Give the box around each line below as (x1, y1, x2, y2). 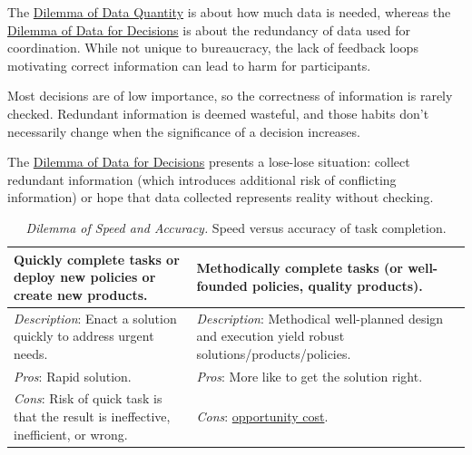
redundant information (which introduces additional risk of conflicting (7, 169, 397, 189)
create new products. (14, 285, 148, 304)
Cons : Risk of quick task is (14, 389, 162, 408)
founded (196, 276, 248, 295)
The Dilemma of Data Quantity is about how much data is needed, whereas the (7, 3, 451, 21)
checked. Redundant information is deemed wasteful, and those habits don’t (7, 103, 429, 122)
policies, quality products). (251, 276, 423, 295)
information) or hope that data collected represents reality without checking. (7, 188, 434, 207)
